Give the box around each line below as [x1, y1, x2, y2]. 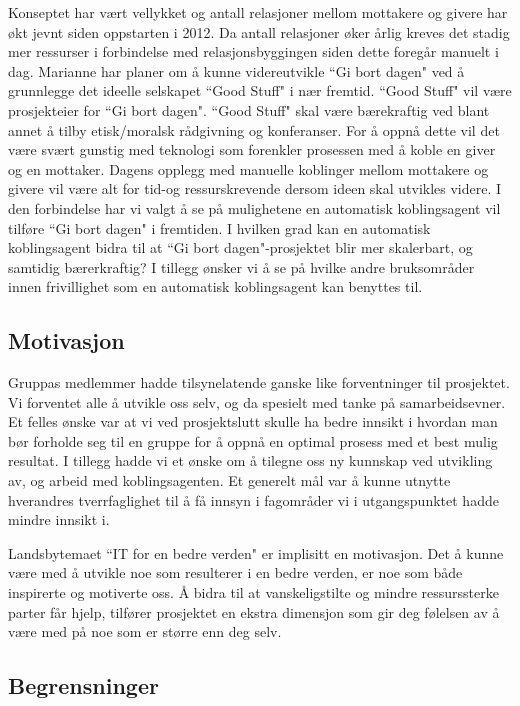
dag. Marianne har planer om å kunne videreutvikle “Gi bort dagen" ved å [8, 60, 465, 81]
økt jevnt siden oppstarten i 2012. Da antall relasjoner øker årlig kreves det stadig [8, 21, 510, 42]
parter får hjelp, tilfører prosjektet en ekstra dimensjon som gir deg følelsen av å [8, 601, 500, 622]
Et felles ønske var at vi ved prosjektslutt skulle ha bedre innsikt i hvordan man [8, 411, 498, 432]
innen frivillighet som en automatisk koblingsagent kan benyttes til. [8, 276, 423, 297]
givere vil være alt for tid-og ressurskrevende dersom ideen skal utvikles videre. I [8, 178, 502, 199]
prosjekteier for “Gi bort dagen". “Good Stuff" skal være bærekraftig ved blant [8, 99, 490, 120]
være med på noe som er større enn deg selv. [8, 621, 282, 642]
